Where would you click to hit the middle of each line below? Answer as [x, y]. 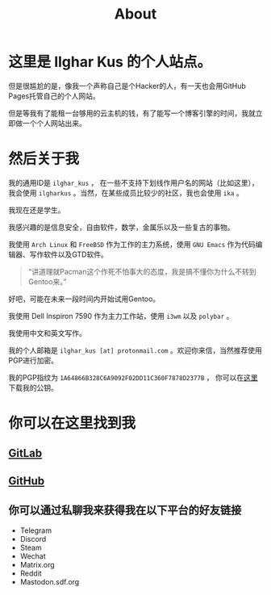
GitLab [25, 453]
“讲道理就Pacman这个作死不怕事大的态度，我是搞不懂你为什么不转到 [142, 271]
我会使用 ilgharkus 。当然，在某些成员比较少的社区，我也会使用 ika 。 [126, 193]
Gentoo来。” [47, 281]
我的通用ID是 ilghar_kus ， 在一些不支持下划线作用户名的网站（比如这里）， [134, 182]
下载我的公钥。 [33, 388]
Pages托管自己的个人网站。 [54, 96]
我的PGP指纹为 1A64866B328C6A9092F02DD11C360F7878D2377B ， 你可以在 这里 [133, 377]
